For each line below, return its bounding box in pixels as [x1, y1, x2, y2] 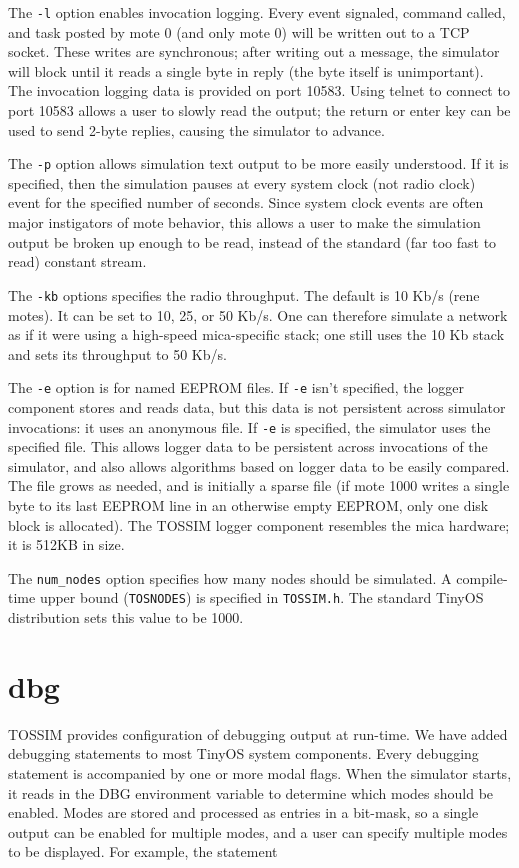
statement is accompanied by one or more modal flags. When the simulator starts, [8, 762, 512, 783]
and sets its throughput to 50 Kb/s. [8, 343, 227, 364]
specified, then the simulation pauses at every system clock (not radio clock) [8, 172, 476, 193]
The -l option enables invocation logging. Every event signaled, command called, [8, 2, 506, 22]
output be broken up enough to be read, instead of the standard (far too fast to [8, 231, 497, 252]
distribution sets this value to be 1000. [8, 607, 244, 628]
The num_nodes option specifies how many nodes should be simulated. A [8, 567, 452, 588]
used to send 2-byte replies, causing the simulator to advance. [8, 119, 385, 140]
